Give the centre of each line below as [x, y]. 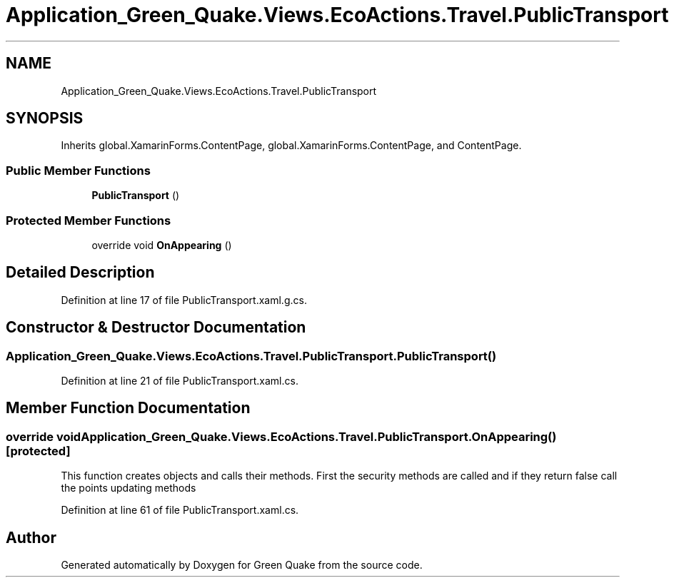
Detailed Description [80, 273]
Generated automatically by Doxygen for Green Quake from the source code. [242, 565]
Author [31, 537]
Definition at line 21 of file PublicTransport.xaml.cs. [180, 381]
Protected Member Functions [89, 220]
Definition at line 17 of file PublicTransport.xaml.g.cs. [184, 300]
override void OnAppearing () [162, 245]
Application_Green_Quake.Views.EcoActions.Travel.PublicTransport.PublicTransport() [251, 356]
